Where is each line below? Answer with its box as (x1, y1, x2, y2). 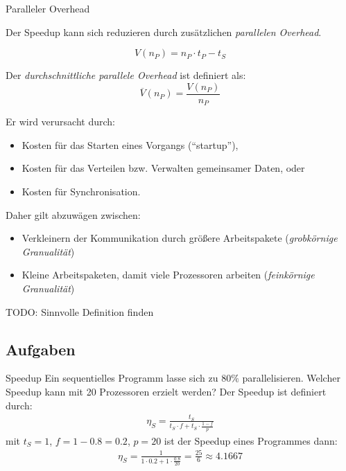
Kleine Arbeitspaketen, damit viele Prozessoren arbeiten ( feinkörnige (21, 267, 315, 282)
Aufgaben (6, 338, 76, 359)
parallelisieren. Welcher (242, 371, 340, 385)
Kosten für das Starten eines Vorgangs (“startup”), (21, 137, 239, 152)
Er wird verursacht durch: (6, 114, 115, 129)
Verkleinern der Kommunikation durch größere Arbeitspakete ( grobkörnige (21, 231, 338, 245)
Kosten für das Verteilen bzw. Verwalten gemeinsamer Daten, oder (21, 161, 305, 175)
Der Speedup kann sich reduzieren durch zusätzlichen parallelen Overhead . (6, 24, 322, 39)
